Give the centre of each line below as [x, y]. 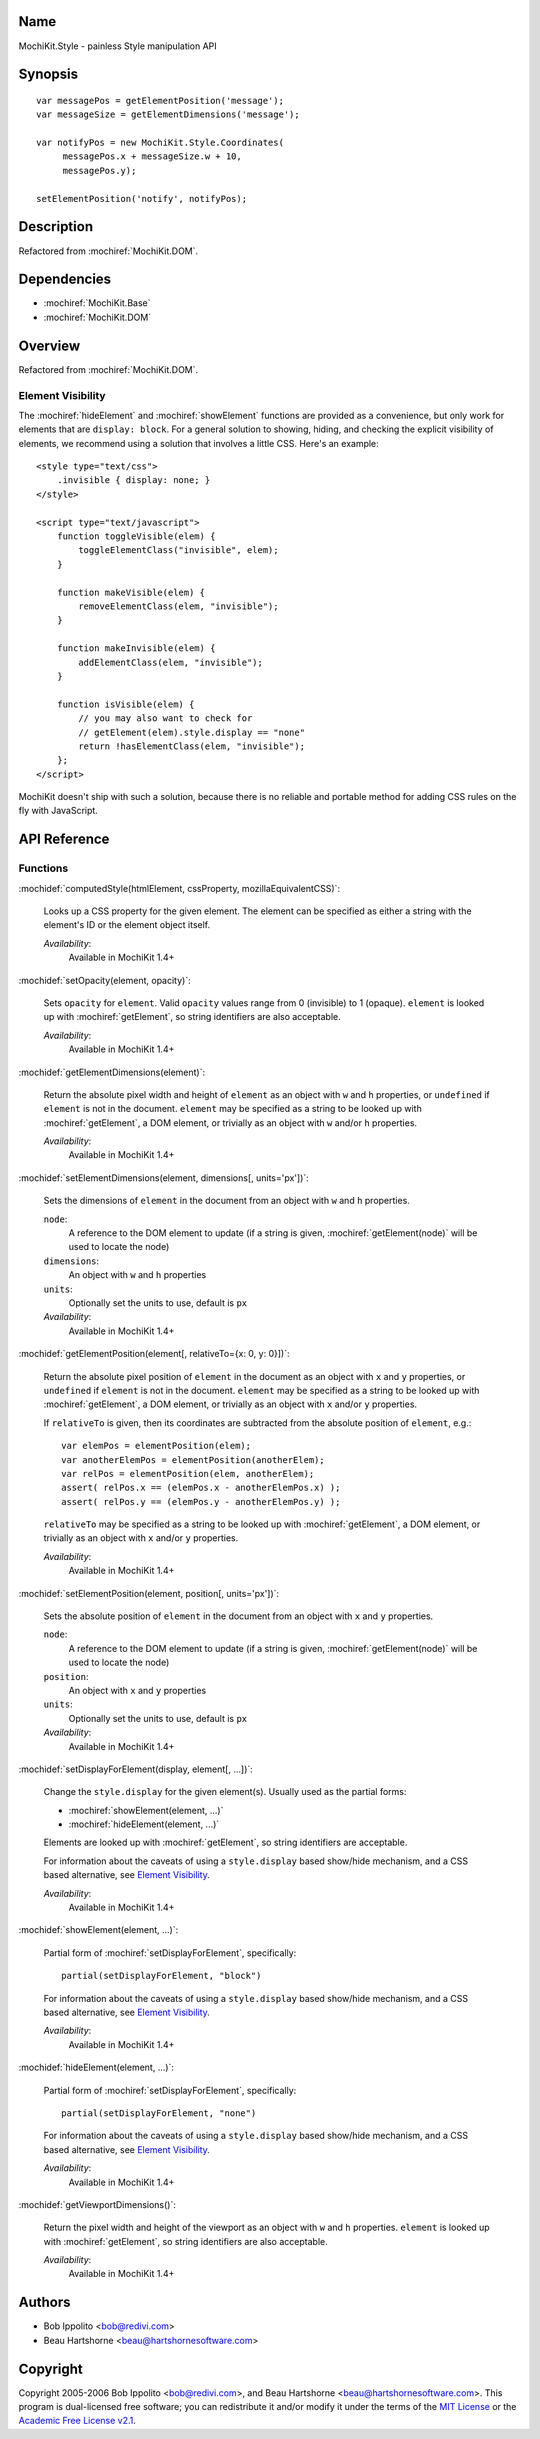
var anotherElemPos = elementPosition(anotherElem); [193, 1459]
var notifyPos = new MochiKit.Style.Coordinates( [160, 143]
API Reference [64, 839]
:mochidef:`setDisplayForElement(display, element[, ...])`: [136, 1769]
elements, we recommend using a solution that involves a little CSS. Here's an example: [198, 443]
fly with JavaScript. [58, 811]
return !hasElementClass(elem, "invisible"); [191, 746]
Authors [44, 2302]
